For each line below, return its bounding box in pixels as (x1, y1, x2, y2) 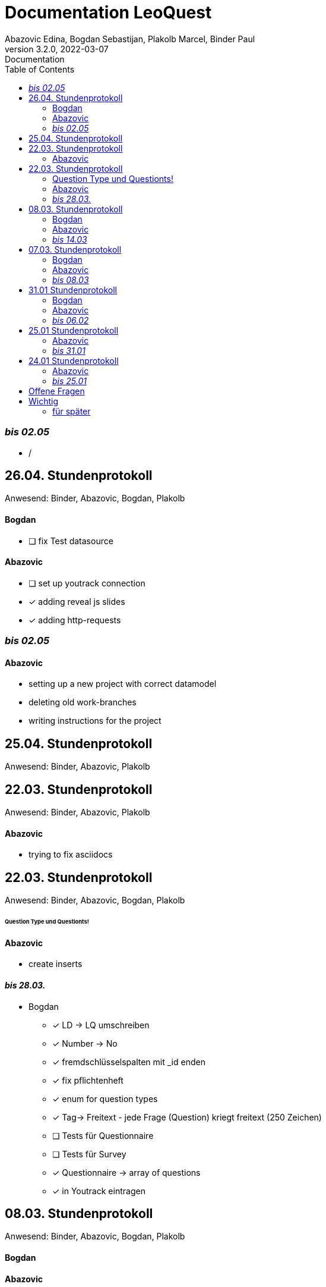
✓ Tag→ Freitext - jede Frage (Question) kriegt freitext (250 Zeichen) (52, 1112, 322, 1122)
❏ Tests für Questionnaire (52, 1130, 154, 1141)
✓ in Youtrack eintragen (52, 1185, 145, 1196)
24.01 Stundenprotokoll (29, 355, 119, 366)
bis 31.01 (52, 345, 86, 356)
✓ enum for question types (52, 1093, 158, 1104)
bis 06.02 (52, 315, 89, 325)
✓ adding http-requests (29, 614, 121, 625)
